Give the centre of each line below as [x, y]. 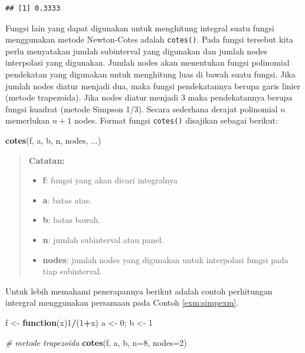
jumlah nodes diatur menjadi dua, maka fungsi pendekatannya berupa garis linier [153, 85]
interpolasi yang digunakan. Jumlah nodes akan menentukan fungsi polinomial [147, 62]
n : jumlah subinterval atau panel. [103, 240]
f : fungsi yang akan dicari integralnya [110, 180]
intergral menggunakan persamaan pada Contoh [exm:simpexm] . [122, 302]
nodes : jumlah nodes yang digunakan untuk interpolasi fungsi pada [165, 259]
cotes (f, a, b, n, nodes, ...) [53, 140]
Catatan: [47, 160]
